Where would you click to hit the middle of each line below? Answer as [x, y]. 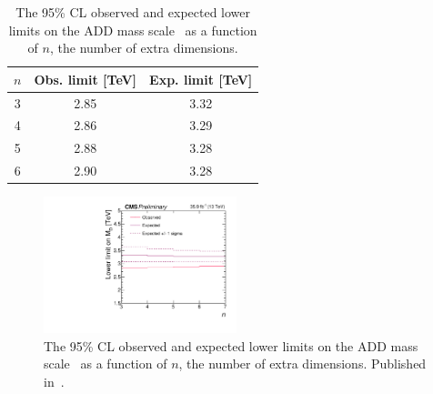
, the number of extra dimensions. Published [302, 364]
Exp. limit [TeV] [201, 79]
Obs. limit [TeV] [86, 79]
